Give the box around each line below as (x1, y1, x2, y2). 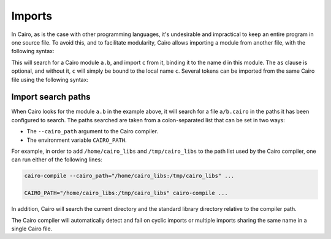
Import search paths (11, 92, 91, 102)
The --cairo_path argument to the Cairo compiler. (26, 128, 159, 135)
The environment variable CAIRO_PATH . (26, 136, 127, 144)
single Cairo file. (11, 225, 53, 232)
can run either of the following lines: (11, 156, 102, 163)
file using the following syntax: (11, 76, 89, 83)
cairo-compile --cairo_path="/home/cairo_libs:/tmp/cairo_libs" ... (24, 172, 235, 180)
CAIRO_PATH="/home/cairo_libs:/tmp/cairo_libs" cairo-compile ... (24, 189, 228, 197)
